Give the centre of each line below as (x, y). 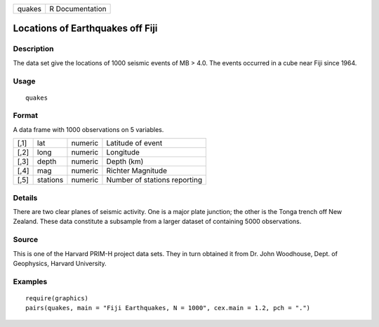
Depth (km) (125, 161)
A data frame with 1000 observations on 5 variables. (88, 129)
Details (25, 198)
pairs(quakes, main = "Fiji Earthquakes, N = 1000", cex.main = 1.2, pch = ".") (168, 308)
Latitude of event (134, 143)
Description (33, 49)
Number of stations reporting (154, 180)
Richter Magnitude (137, 171)
